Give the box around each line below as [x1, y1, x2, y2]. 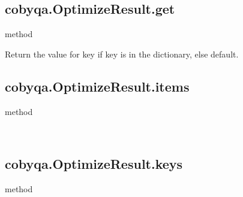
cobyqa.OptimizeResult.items [5, 77, 190, 95]
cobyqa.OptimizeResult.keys [5, 154, 183, 173]
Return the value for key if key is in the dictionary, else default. [5, 47, 239, 60]
